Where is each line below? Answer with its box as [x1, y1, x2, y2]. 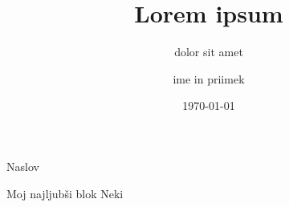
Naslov [6, 157, 39, 174]
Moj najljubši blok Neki [6, 185, 124, 201]
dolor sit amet [174, 43, 243, 60]
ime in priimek [173, 70, 245, 87]
